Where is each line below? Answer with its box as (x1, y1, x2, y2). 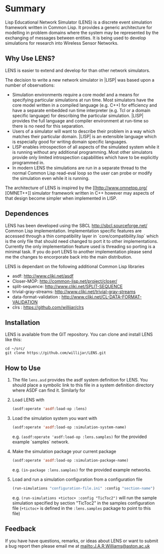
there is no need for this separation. (12, 123, 85, 129)
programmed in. (12, 159, 45, 165)
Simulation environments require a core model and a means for (12, 91, 140, 97)
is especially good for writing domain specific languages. (12, 139, 128, 145)
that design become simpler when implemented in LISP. (5, 195, 117, 201)
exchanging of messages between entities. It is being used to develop (5, 35, 146, 41)
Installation (5, 318, 40, 327)
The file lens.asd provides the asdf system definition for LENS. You (12, 377, 148, 383)
